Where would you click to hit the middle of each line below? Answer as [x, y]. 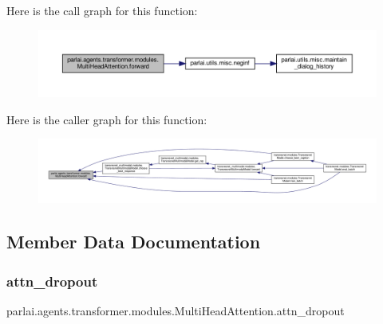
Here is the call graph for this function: [102, 10]
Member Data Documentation [134, 242]
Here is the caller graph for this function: [107, 119]
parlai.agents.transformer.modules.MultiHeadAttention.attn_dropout [176, 310]
